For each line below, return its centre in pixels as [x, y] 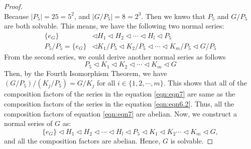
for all [106, 83]
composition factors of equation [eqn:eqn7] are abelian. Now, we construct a [120, 113]
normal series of [28, 123]
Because [16, 16]
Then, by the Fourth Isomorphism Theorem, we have [86, 73]
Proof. [13, 6]
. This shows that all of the [205, 83]
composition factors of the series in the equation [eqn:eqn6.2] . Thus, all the [119, 104]
